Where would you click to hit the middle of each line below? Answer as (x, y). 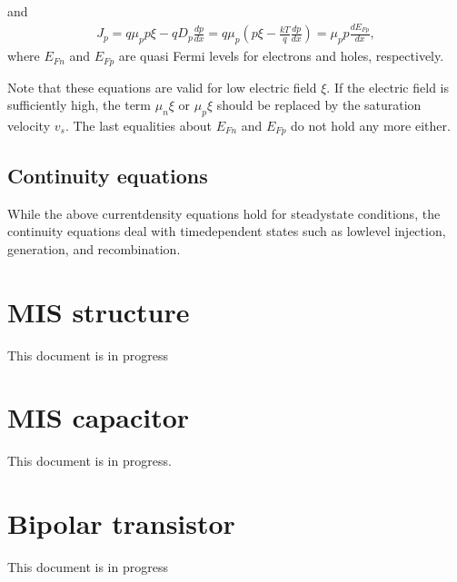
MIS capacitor (99, 417)
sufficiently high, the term (79, 105)
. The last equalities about (139, 125)
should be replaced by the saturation (319, 105)
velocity (29, 125)
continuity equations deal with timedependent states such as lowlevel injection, (227, 231)
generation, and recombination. (94, 248)
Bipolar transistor (121, 523)
